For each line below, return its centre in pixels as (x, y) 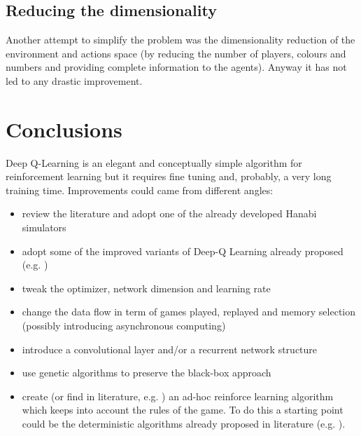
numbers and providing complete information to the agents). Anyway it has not (176, 67)
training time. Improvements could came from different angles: (140, 190)
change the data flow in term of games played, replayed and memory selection (189, 312)
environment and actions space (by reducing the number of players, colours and (176, 53)
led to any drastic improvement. (74, 80)
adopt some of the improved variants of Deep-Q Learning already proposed (183, 251)
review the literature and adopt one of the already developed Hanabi (169, 213)
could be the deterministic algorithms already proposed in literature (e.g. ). (184, 424)
